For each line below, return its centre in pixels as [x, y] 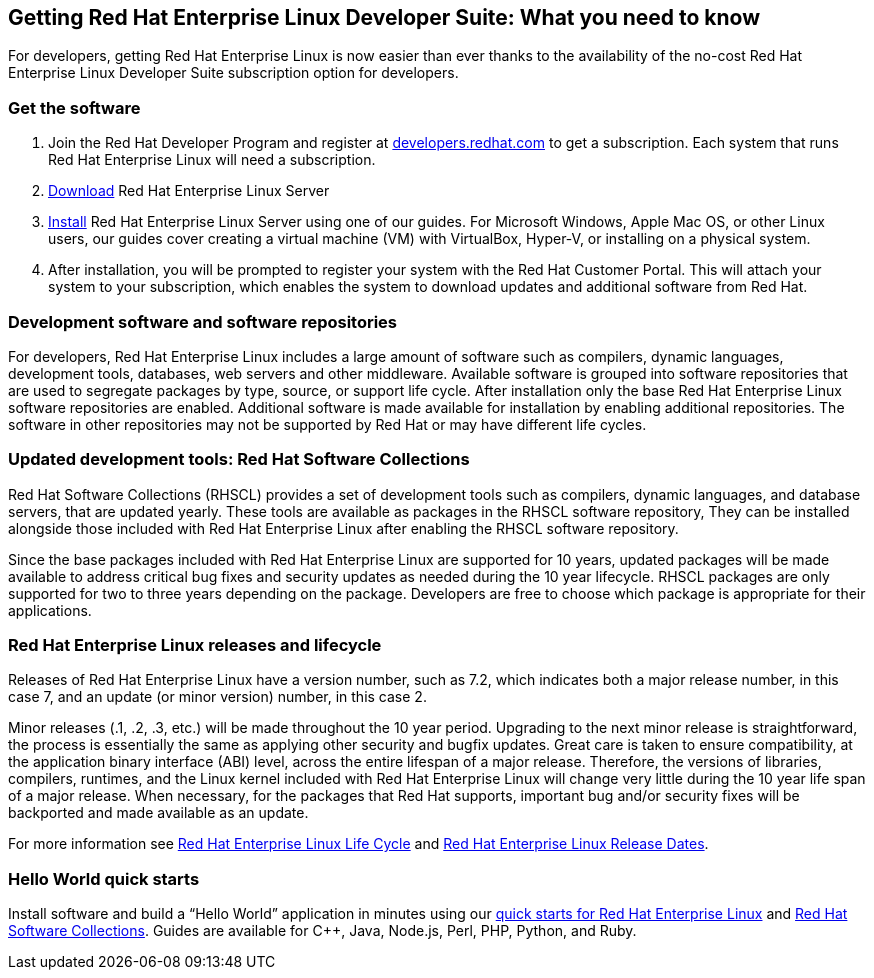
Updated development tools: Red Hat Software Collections [239, 459]
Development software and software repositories [203, 321]
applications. [50, 610]
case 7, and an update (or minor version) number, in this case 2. [217, 697]
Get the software [74, 107]
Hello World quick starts [104, 878]
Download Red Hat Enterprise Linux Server [189, 191]
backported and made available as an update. [158, 813]
